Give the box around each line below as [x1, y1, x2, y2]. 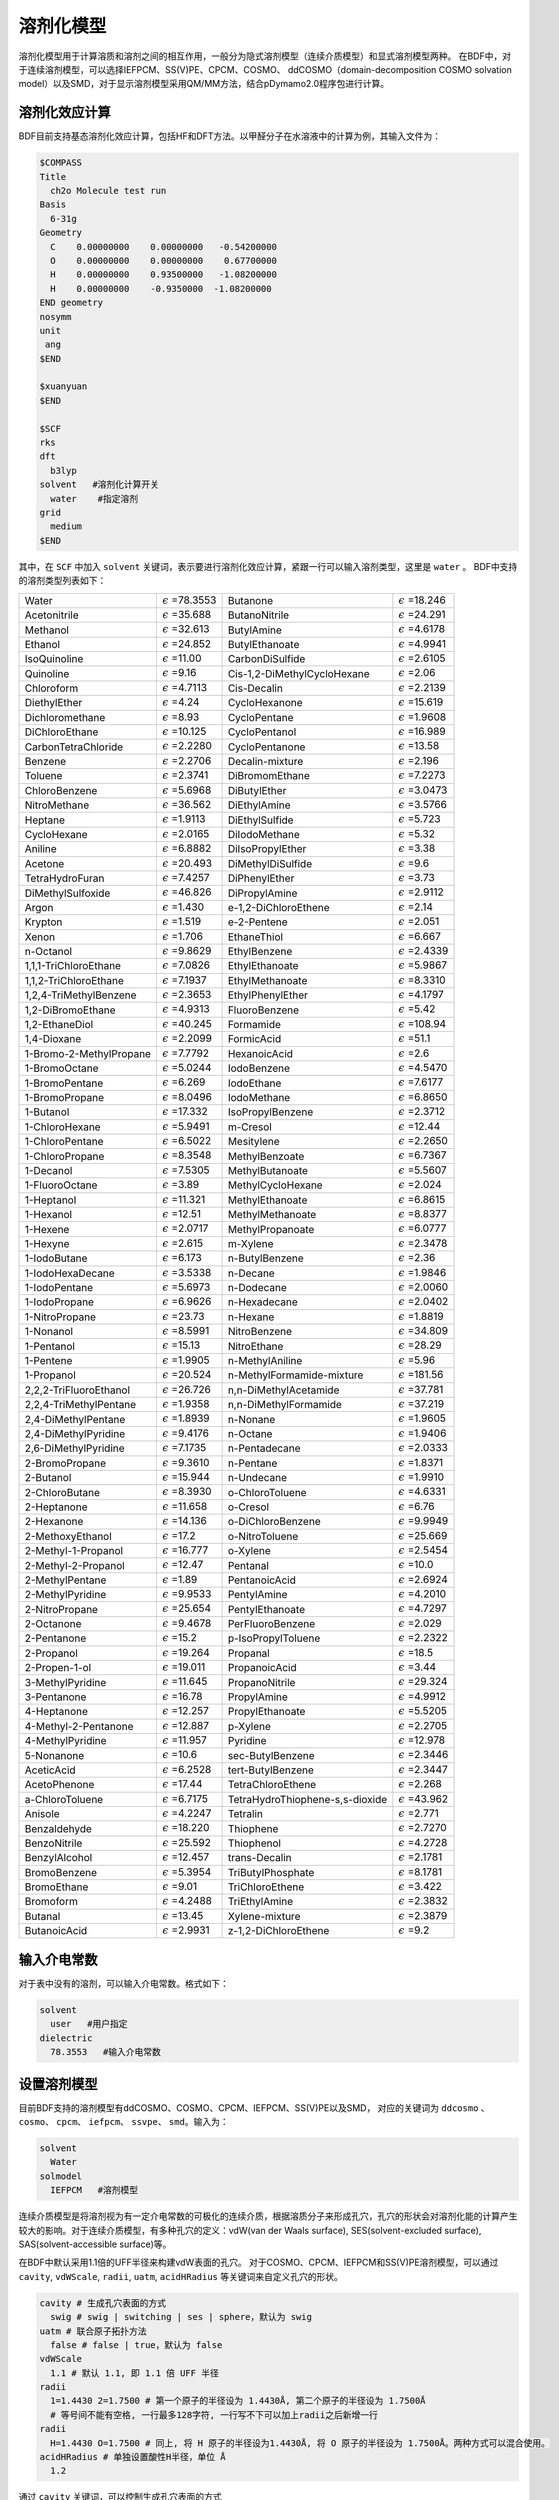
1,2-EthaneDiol [24, 1018, 94, 1032]
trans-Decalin [227, 1851, 292, 1865]
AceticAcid [24, 1763, 76, 1777]
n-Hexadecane [227, 1295, 299, 1309]
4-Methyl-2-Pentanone [24, 1719, 134, 1733]
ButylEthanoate [227, 637, 300, 651]
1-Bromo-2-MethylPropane [24, 1046, 152, 1060]
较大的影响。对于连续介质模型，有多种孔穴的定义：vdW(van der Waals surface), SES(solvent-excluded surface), [18, 2224, 482, 2236]
